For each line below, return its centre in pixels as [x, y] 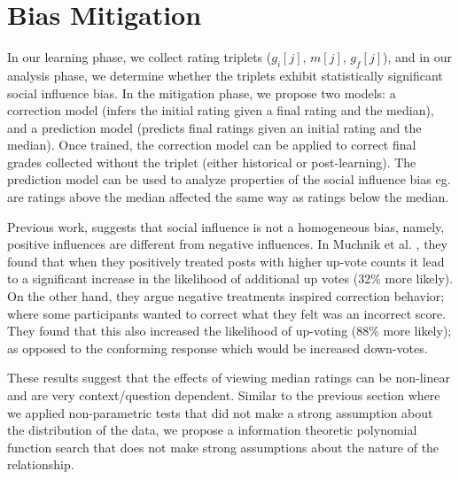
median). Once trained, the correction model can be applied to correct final [212, 145]
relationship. [41, 464]
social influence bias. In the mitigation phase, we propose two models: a [202, 93]
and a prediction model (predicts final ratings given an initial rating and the [214, 127]
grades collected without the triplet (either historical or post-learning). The [212, 162]
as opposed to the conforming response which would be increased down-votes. [218, 348]
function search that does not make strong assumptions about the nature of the [223, 447]
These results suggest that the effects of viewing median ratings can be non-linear [229, 378]
